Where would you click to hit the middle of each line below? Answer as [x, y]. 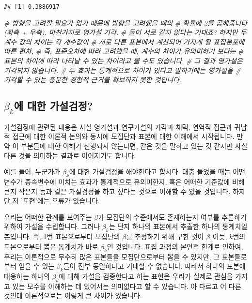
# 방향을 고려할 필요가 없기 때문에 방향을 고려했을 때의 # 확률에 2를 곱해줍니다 [126, 23]
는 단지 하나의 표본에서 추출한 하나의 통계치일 [178, 226]
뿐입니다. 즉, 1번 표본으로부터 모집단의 [62, 236]
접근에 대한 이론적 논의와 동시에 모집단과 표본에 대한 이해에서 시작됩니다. [123, 136]
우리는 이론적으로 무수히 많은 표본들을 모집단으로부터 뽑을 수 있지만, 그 [112, 256]
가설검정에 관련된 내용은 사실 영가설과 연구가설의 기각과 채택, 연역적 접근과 [118, 127]
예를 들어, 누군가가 [32, 172]
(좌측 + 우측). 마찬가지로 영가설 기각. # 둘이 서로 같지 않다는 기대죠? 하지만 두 [125, 32]
